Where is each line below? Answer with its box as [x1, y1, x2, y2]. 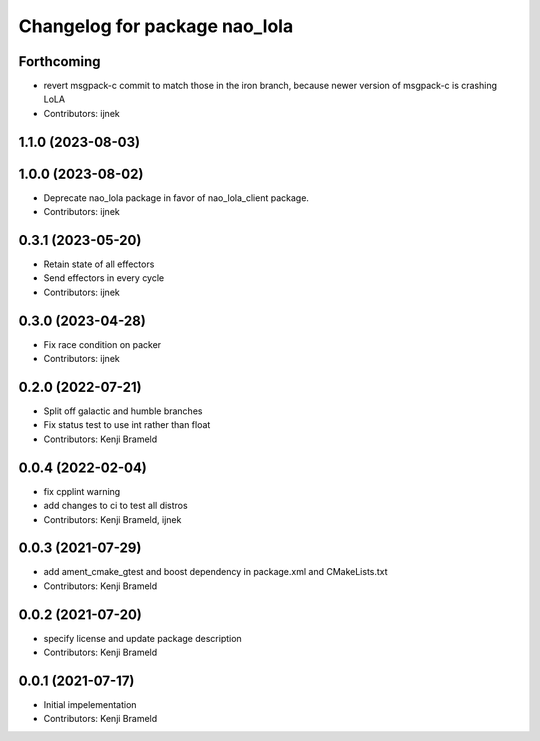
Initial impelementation [43, 699, 137, 711]
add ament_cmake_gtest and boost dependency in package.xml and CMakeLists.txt [43, 566, 389, 578]
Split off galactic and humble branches [43, 405, 203, 417]
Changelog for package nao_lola [18, 15, 294, 37]
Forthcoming [18, 53, 101, 70]
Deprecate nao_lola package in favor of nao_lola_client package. [43, 191, 310, 204]
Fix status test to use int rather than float [43, 419, 211, 431]
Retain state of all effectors [43, 258, 155, 270]
